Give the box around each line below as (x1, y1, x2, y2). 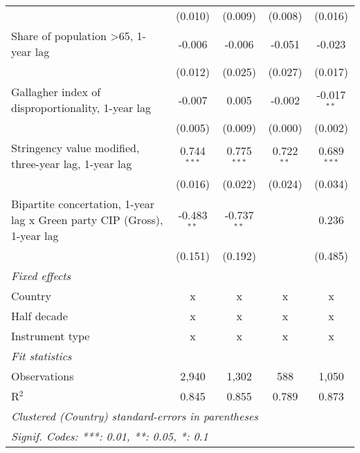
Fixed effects (11, 268, 71, 284)
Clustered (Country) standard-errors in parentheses (11, 408, 258, 424)
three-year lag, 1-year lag (11, 156, 132, 172)
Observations (11, 368, 74, 384)
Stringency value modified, (11, 140, 140, 156)
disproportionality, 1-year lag (11, 100, 152, 115)
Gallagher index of (11, 84, 101, 100)
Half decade (11, 308, 68, 324)
